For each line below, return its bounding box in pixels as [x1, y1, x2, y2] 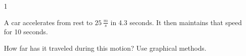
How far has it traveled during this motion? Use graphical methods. [4, 43, 206, 53]
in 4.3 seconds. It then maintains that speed [110, 17, 242, 27]
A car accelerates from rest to [4, 17, 93, 27]
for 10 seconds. [4, 27, 48, 37]
